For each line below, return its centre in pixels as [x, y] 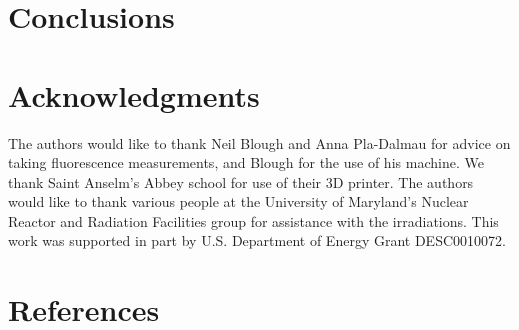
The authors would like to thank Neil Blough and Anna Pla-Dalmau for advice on [259, 142]
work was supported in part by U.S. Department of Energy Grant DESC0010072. [257, 240]
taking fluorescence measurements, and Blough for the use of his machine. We [246, 162]
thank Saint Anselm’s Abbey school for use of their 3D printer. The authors [241, 181]
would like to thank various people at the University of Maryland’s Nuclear [238, 201]
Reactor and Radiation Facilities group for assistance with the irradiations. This [253, 220]
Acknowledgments [134, 94]
